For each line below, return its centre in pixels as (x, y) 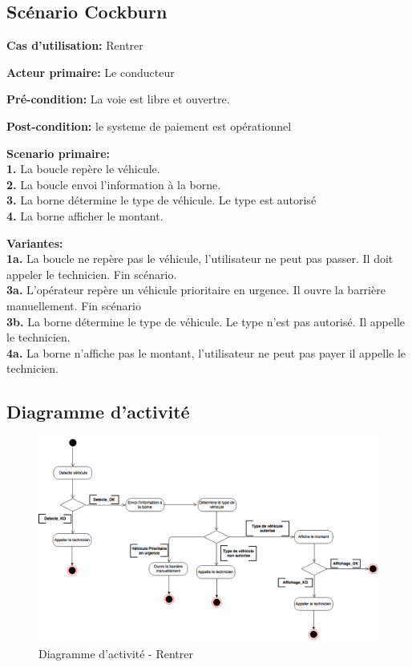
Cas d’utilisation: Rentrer (75, 45)
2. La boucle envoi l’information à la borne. (114, 184)
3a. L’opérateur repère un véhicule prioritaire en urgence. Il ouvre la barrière (196, 290)
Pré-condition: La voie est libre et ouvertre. (118, 99)
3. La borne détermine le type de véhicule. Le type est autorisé (162, 200)
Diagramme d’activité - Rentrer (116, 653)
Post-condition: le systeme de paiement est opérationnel (149, 125)
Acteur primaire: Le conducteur (91, 72)
